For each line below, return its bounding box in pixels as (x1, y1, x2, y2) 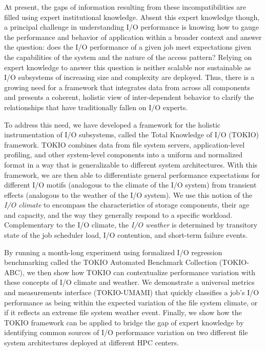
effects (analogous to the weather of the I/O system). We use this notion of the (4, 189, 253, 200)
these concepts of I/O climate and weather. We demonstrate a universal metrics (4, 277, 255, 287)
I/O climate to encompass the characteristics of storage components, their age (4, 199, 250, 210)
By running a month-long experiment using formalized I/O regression (4, 246, 222, 257)
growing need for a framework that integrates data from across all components (4, 81, 251, 92)
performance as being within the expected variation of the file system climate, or (4, 297, 258, 307)
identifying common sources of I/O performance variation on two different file (4, 327, 248, 338)
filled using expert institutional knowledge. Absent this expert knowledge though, (4, 11, 260, 22)
